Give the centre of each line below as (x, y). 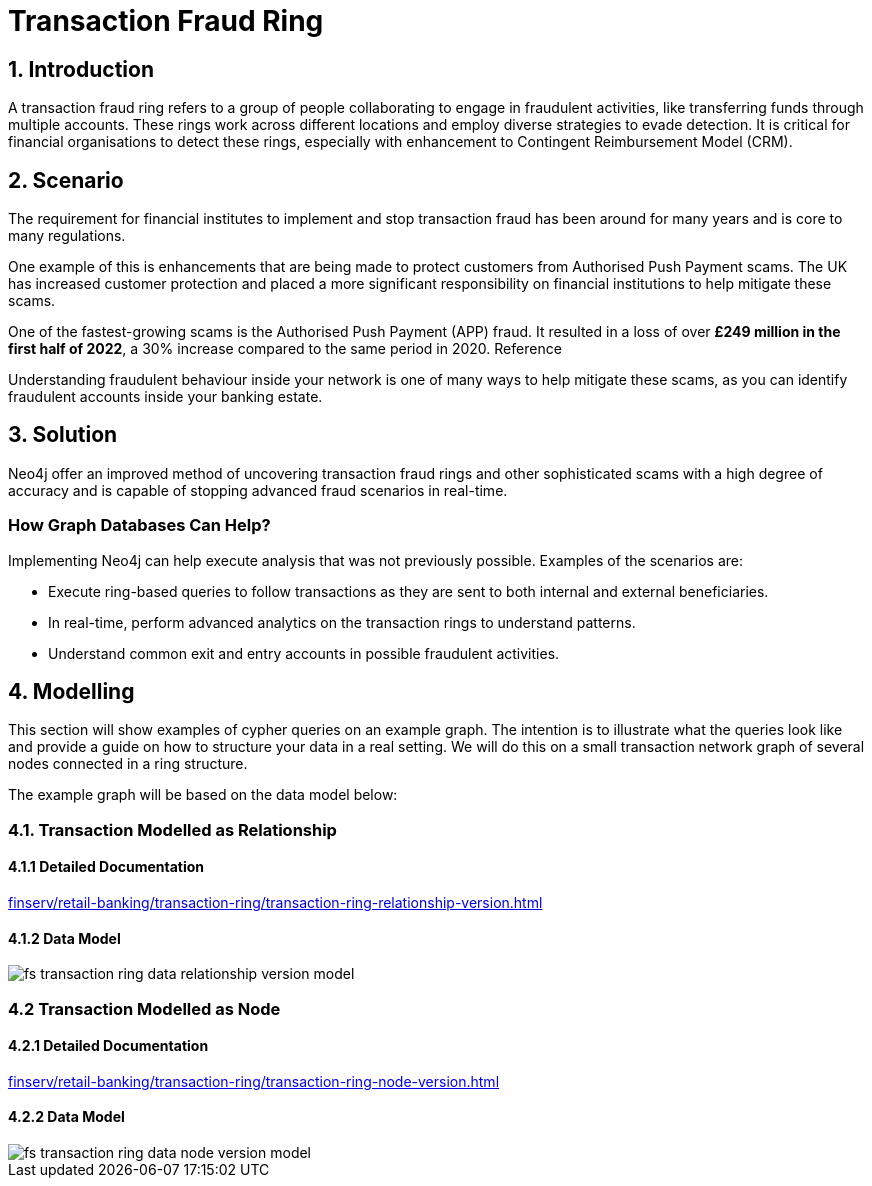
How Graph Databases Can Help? (139, 525)
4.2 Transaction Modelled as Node (144, 1008)
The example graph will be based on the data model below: (203, 795)
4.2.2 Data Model (66, 1117)
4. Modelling (71, 692)
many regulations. (67, 236)
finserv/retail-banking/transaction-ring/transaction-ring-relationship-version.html (275, 903)
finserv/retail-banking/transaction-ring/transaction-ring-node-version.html (254, 1081)
